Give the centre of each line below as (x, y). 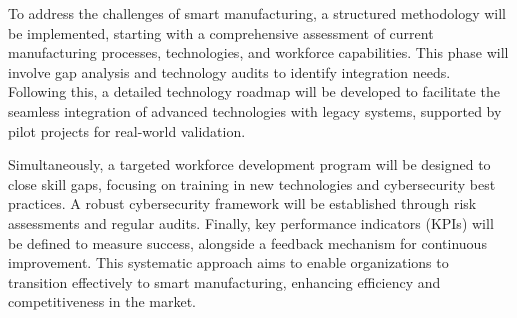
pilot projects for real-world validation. (127, 130)
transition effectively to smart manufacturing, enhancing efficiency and (224, 281)
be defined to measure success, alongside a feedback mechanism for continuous (247, 242)
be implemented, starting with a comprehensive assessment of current (221, 32)
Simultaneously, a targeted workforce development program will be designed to (249, 164)
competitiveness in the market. (102, 301)
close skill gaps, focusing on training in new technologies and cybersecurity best (252, 183)
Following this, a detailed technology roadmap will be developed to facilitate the (254, 91)
